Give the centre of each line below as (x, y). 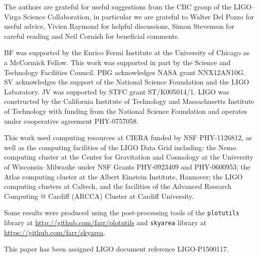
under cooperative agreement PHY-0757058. (71, 121)
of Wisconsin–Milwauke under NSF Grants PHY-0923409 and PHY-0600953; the (127, 166)
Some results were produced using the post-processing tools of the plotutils (122, 213)
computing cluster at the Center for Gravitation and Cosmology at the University (129, 157)
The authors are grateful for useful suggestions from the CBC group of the (118, 6)
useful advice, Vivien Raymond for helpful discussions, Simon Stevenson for (119, 26)
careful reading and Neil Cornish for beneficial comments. (92, 36)
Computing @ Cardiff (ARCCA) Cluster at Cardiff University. (99, 196)
